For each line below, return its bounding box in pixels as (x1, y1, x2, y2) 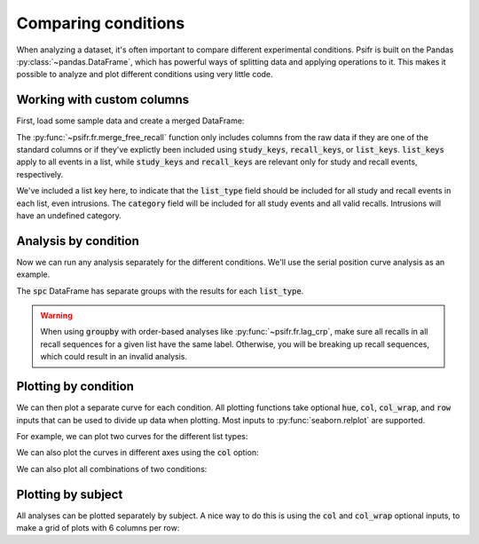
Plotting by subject (16, 486, 123, 501)
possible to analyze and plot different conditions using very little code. (16, 69, 274, 80)
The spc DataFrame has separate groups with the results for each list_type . (16, 285, 304, 296)
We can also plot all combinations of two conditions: (16, 463, 208, 474)
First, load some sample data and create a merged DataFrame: (16, 115, 245, 126)
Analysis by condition (16, 233, 139, 248)
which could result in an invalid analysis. (40, 351, 188, 362)
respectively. (16, 169, 64, 179)
